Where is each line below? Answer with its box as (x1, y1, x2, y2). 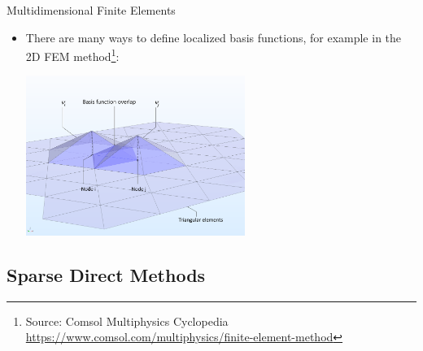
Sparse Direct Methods (7, 262, 206, 288)
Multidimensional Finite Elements (7, 2, 176, 18)
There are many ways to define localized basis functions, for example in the (25, 28, 402, 45)
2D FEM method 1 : (25, 45, 120, 64)
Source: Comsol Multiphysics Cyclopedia (25, 312, 229, 329)
